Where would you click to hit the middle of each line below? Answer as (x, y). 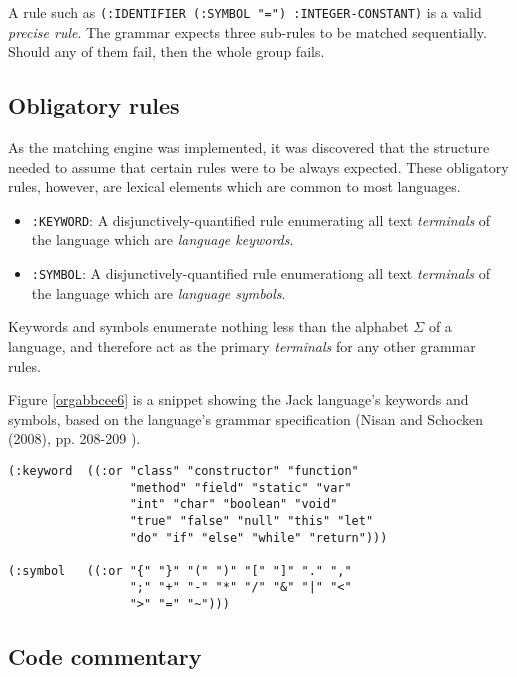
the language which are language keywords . (162, 239)
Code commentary (105, 656)
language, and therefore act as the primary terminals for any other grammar (242, 345)
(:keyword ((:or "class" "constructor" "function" (183, 470)
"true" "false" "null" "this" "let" (251, 520)
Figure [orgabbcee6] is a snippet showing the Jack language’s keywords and (238, 399)
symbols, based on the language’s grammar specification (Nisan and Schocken (245, 418)
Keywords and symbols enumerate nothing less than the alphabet (208, 326)
